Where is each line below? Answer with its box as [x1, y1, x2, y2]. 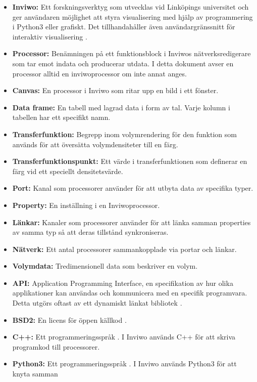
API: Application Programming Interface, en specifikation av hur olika [12, 277, 233, 288]
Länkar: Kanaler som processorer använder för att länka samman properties [12, 217, 251, 227]
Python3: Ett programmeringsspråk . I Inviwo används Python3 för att [12, 358, 237, 369]
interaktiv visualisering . [12, 31, 87, 41]
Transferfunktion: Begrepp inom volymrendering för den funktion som [12, 129, 237, 139]
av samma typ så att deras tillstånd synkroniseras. [12, 227, 169, 237]
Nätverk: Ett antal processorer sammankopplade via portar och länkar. [12, 243, 237, 254]
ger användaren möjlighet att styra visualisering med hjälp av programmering [12, 11, 253, 22]
